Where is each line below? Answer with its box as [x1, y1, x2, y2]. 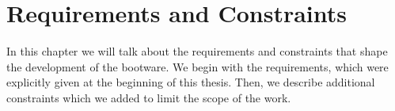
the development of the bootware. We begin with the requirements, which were [6, 58, 389, 75]
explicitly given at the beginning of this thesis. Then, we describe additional [6, 74, 375, 90]
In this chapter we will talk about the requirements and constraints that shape [6, 43, 388, 59]
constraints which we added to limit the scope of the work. [6, 89, 291, 105]
